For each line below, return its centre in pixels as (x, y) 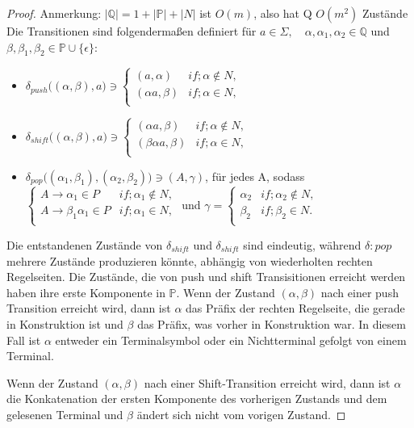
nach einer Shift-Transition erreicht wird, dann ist (267, 382)
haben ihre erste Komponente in (86, 292)
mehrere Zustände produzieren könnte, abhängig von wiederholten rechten (190, 260)
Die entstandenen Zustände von (85, 244)
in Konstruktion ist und (65, 323)
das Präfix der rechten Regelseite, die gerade (295, 308)
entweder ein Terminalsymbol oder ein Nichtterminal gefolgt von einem (231, 340)
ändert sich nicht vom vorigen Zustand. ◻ (241, 414)
